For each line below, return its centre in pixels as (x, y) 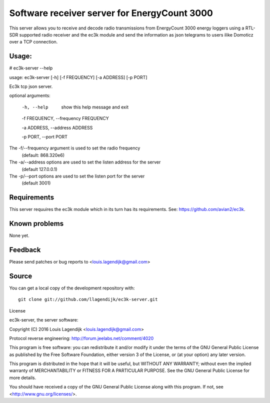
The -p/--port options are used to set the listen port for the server (77, 176)
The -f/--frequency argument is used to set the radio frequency (75, 148)
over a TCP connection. (33, 42)
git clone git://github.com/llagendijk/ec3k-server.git (88, 299)
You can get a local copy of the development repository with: (72, 288)
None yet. (19, 235)
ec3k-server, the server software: (44, 320)
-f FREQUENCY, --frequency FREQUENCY (65, 118)
